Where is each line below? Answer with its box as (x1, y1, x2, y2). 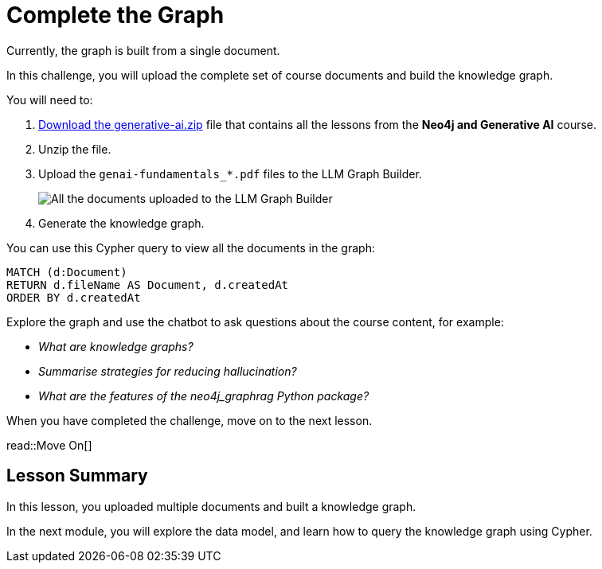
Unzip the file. (38, 142, 111, 156)
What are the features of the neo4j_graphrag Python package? (38, 388, 369, 403)
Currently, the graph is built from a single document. (6, 43, 280, 57)
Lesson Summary (6, 466, 148, 486)
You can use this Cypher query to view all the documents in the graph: (6, 240, 375, 255)
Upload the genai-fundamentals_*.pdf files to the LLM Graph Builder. (38, 166, 422, 181)
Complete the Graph (6, 2, 225, 29)
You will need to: (6, 92, 93, 107)
